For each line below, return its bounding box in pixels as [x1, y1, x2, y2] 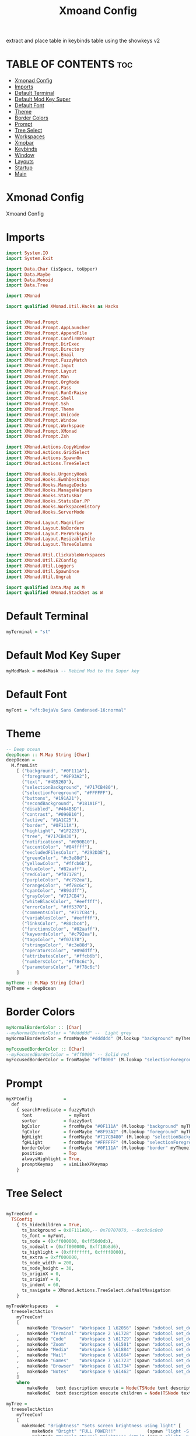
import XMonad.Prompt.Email [6, 352, 75, 358]
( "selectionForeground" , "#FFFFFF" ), [21, 789, 114, 796]
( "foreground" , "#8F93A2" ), [21, 774, 90, 779]
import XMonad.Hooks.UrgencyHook [6, 471, 87, 477]
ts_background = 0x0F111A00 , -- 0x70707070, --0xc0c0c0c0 [21, 1228, 163, 1233]
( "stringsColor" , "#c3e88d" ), [21, 942, 95, 948]
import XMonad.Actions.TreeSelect [6, 460, 90, 466]
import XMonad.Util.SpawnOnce [6, 568, 80, 575]
